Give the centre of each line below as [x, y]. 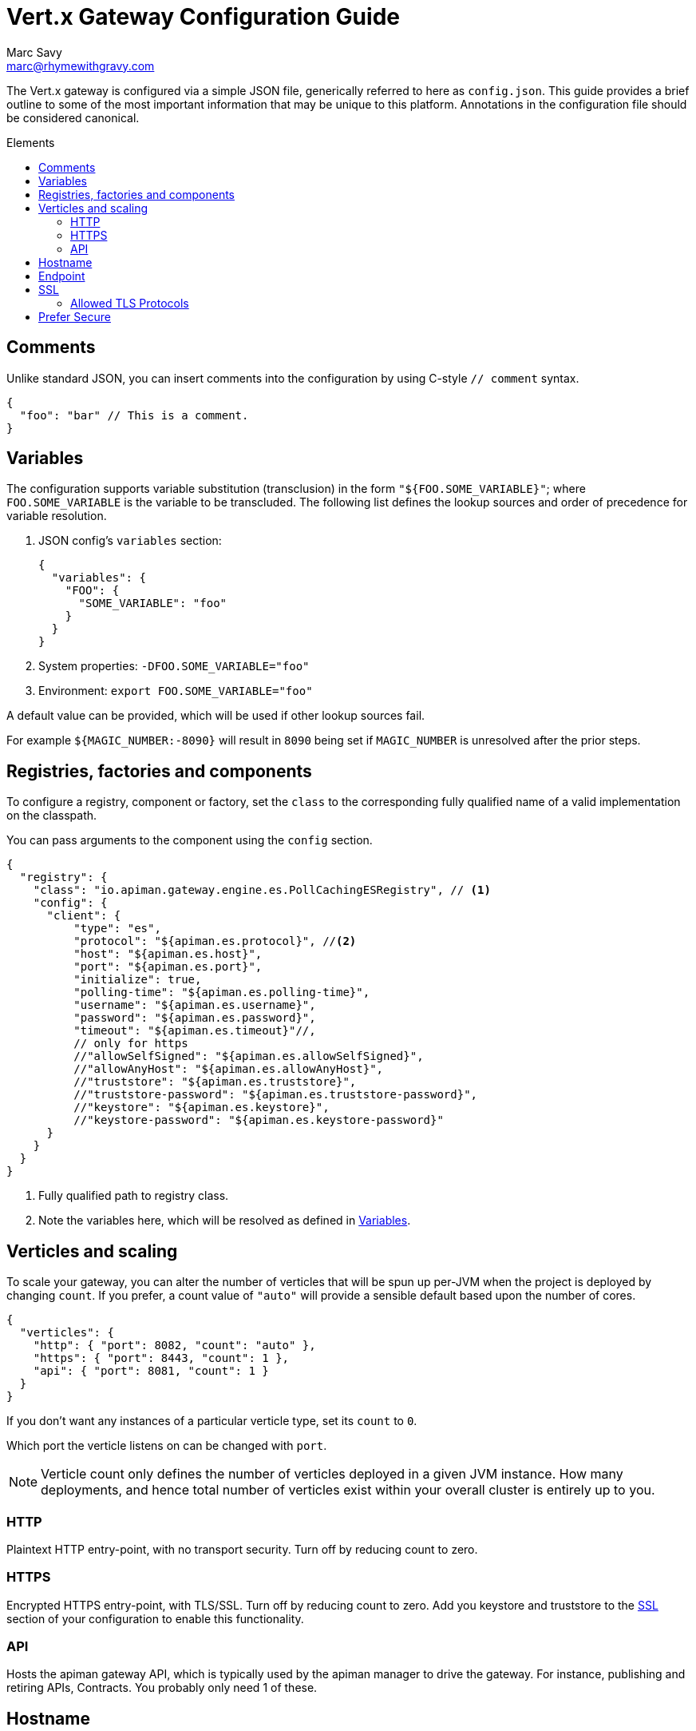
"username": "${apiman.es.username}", [195, 1005]
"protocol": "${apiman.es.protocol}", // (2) [215, 941]
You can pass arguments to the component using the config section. [190, 840]
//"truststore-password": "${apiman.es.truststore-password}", [276, 1095]
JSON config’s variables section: [130, 541]
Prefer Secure [75, 316]
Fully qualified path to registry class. [134, 1196]
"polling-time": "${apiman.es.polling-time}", [222, 993]
